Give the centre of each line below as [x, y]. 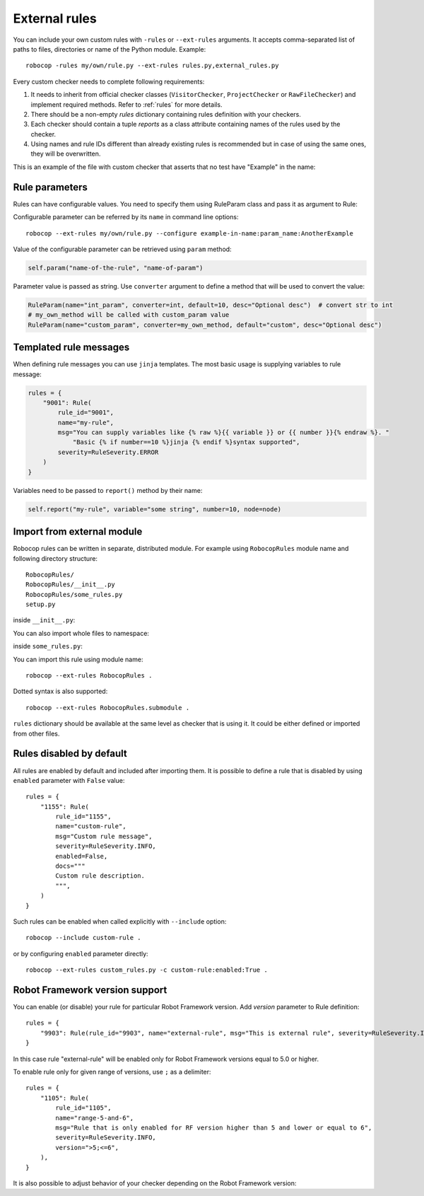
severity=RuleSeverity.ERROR [108, 452]
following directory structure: [55, 558]
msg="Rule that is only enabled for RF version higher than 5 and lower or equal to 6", [214, 1127]
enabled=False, [82, 856]
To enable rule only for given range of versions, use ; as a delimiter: [112, 1072]
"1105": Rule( [65, 1098]
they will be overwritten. [66, 154]
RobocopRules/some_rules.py [74, 594]
